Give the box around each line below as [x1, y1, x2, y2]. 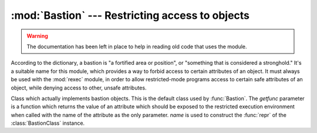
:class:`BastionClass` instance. [11, 119, 85, 127]
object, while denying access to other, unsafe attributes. [11, 84, 147, 91]
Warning [26, 32, 48, 39]
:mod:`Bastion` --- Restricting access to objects [11, 9, 249, 22]
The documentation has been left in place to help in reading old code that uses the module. [26, 43, 247, 50]
